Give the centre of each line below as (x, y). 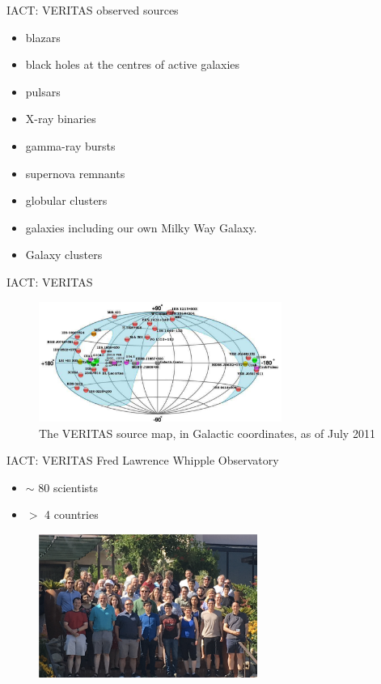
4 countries (72, 514)
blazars (43, 37)
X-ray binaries (61, 119)
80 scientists (68, 487)
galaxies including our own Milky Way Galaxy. (141, 227)
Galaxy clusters (64, 255)
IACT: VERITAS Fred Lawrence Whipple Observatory (143, 460)
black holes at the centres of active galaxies (133, 64)
